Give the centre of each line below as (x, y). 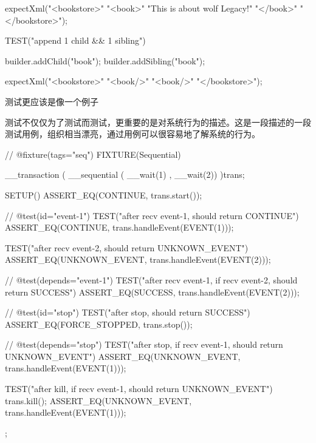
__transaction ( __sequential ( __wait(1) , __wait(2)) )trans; (125, 174)
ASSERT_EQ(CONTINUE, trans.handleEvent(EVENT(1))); (119, 227)
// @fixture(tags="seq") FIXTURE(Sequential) (93, 154)
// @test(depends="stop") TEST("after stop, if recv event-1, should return (144, 344)
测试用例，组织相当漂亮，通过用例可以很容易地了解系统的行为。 (132, 134)
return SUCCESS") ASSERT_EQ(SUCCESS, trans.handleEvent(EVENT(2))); (152, 292)
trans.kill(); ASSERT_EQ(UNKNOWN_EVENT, (98, 400)
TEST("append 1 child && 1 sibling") (75, 40)
